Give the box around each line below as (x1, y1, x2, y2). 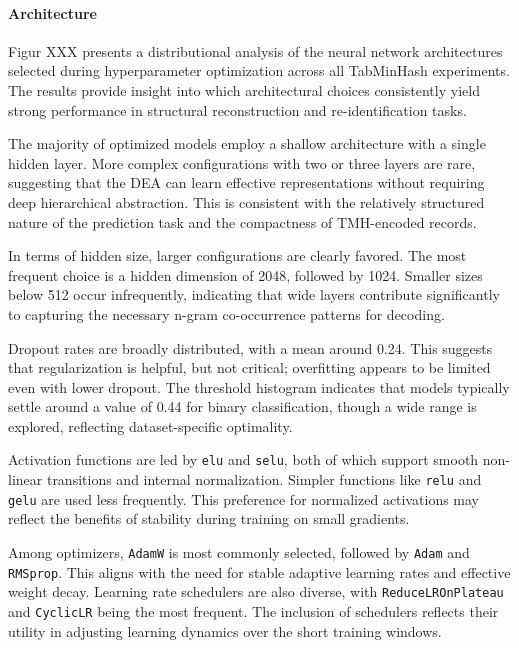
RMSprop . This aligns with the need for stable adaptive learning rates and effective (8, 561, 511, 582)
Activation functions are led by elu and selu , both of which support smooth (8, 449, 479, 470)
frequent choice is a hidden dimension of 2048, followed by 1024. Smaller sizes (8, 264, 483, 285)
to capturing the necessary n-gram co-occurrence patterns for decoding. (8, 303, 445, 324)
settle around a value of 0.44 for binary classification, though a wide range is (8, 396, 477, 417)
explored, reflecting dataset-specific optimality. (8, 415, 293, 436)
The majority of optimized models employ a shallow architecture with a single (8, 133, 486, 154)
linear (8, 469, 43, 490)
